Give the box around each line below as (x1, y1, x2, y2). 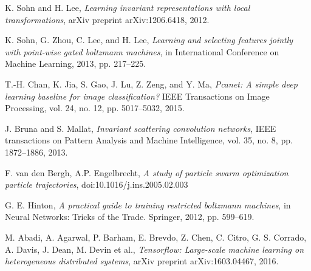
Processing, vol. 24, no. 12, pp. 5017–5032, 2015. (5, 101, 185, 114)
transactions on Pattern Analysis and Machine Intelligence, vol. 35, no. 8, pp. (5, 134, 293, 146)
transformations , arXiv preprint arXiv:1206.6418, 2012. (5, 13, 210, 26)
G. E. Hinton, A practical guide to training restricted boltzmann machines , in (5, 198, 291, 211)
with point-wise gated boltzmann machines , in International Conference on (5, 45, 279, 58)
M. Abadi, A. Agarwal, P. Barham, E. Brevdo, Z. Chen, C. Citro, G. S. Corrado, (5, 230, 307, 243)
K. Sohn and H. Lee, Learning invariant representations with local (5, 1, 250, 13)
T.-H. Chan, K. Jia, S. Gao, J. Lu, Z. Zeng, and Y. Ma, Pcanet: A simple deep (5, 77, 298, 90)
